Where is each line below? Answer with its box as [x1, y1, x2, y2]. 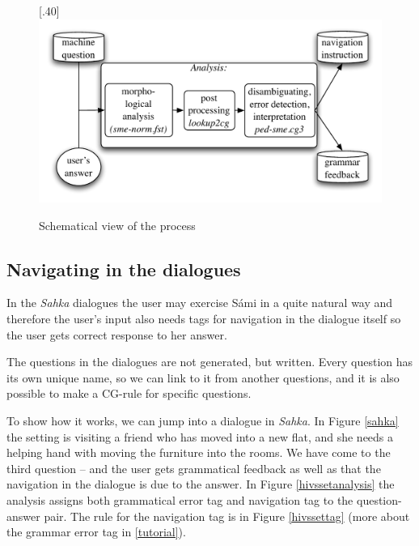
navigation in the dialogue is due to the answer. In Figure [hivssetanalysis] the [6, 476, 395, 493]
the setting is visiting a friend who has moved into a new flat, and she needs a [6, 428, 394, 445]
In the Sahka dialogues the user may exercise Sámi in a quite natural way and [6, 294, 393, 311]
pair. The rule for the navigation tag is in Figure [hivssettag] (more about [44, 507, 410, 524]
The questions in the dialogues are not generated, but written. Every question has [6, 353, 413, 370]
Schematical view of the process [39, 216, 196, 233]
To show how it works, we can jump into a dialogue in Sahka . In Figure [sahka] [6, 412, 399, 429]
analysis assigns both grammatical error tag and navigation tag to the [6, 492, 353, 508]
